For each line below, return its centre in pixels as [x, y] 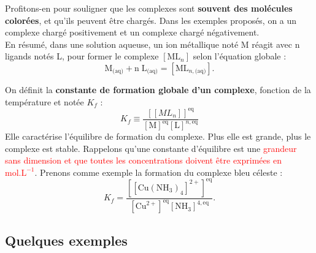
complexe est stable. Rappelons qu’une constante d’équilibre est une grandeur [151, 148]
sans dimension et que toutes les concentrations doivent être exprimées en [143, 160]
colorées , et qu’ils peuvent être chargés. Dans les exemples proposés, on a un [151, 20]
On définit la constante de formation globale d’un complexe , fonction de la [158, 89]
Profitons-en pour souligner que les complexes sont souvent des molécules [149, 8]
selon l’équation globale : [240, 56]
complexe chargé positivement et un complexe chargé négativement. [132, 32]
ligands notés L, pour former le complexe [82, 56]
